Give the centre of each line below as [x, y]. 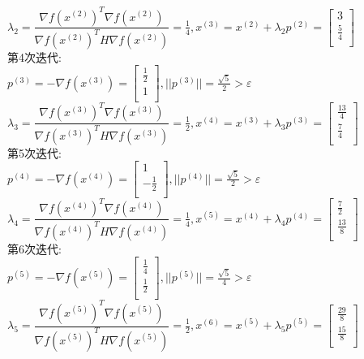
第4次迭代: [34, 56]
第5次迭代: [34, 152]
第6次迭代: [34, 248]
